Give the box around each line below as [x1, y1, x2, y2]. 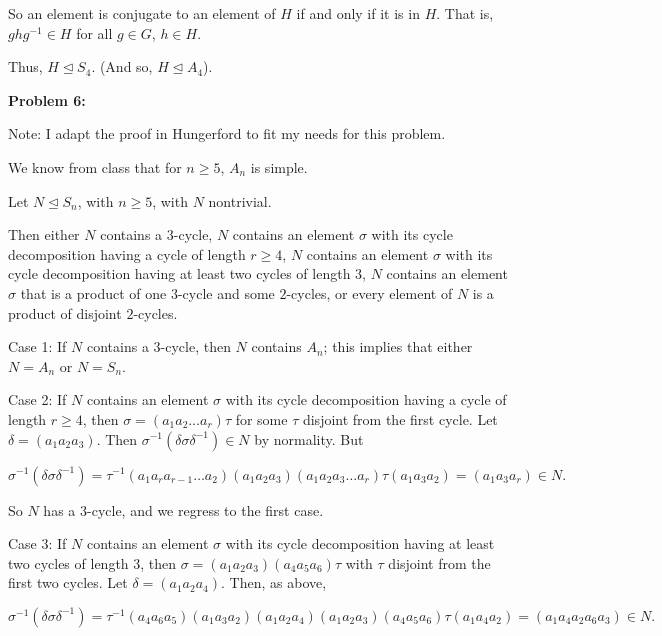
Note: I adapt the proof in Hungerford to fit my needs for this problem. [8, 123, 446, 144]
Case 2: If [8, 389, 67, 410]
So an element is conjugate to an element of [8, 3, 276, 23]
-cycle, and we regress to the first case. [87, 499, 324, 520]
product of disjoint [8, 302, 122, 323]
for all [76, 22, 113, 43]
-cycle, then [160, 336, 231, 357]
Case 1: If [8, 336, 67, 357]
